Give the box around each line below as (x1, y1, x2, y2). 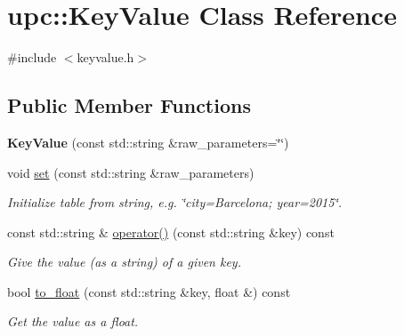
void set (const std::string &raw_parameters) (7, 163, 255, 181)
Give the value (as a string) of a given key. (7, 252, 241, 271)
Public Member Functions (7, 92, 251, 119)
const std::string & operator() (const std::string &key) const (7, 222, 335, 241)
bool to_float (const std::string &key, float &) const (7, 282, 291, 300)
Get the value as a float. (7, 312, 139, 331)
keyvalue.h (77, 48, 134, 67)
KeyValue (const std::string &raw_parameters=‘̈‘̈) (7, 132, 289, 151)
